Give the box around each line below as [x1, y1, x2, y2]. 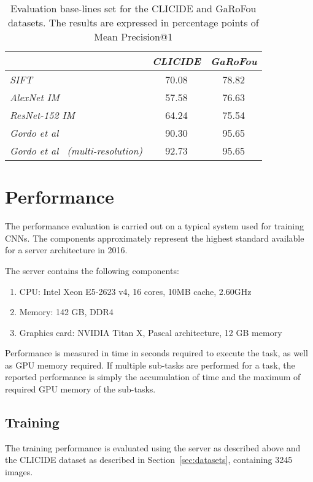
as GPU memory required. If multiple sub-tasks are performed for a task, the [5, 358, 295, 371]
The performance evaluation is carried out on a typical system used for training [5, 220, 304, 232]
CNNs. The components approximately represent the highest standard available [5, 231, 304, 244]
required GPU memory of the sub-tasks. [5, 383, 156, 396]
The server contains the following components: [5, 264, 179, 277]
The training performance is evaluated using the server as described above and [5, 441, 301, 454]
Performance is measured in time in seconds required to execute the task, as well [5, 346, 308, 359]
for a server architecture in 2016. [5, 243, 128, 256]
